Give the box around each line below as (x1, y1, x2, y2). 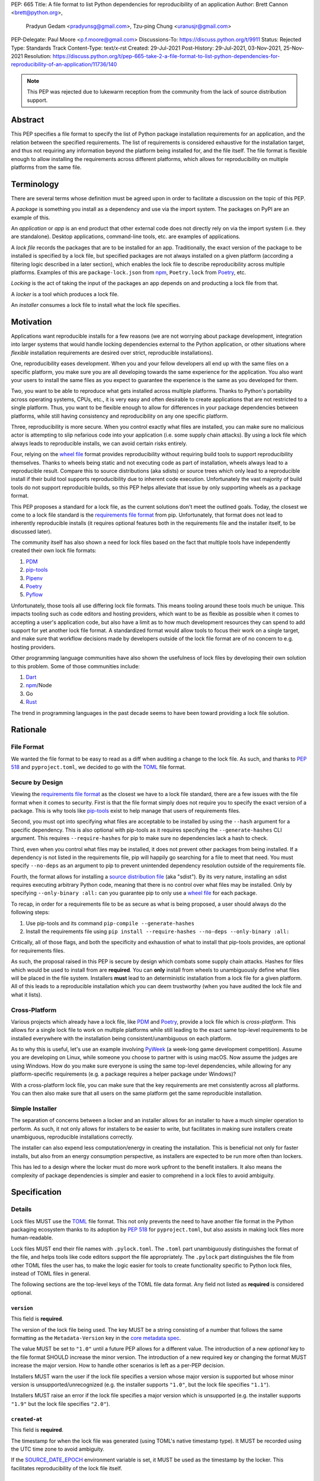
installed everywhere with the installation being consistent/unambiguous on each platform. (11, 1034, 232, 1042)
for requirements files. (11, 947, 65, 954)
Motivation (11, 317, 52, 327)
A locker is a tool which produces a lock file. (11, 290, 119, 297)
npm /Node (25, 682, 52, 689)
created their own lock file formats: (11, 547, 97, 554)
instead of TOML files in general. (11, 1270, 91, 1277)
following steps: (11, 909, 50, 916)
